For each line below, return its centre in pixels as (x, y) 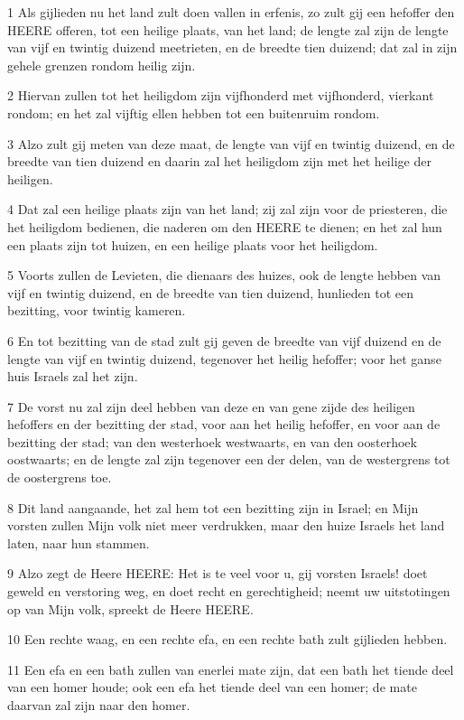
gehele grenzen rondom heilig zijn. (102, 65)
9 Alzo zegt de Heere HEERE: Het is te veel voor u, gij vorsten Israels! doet (218, 573)
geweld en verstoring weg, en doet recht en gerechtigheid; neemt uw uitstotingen (229, 591)
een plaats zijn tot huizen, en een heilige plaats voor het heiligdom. (193, 244)
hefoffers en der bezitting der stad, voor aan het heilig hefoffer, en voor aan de (224, 424)
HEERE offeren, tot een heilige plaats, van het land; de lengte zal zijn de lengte (228, 29)
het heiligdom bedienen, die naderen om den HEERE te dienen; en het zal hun (225, 226)
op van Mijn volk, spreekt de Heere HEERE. (130, 608)
